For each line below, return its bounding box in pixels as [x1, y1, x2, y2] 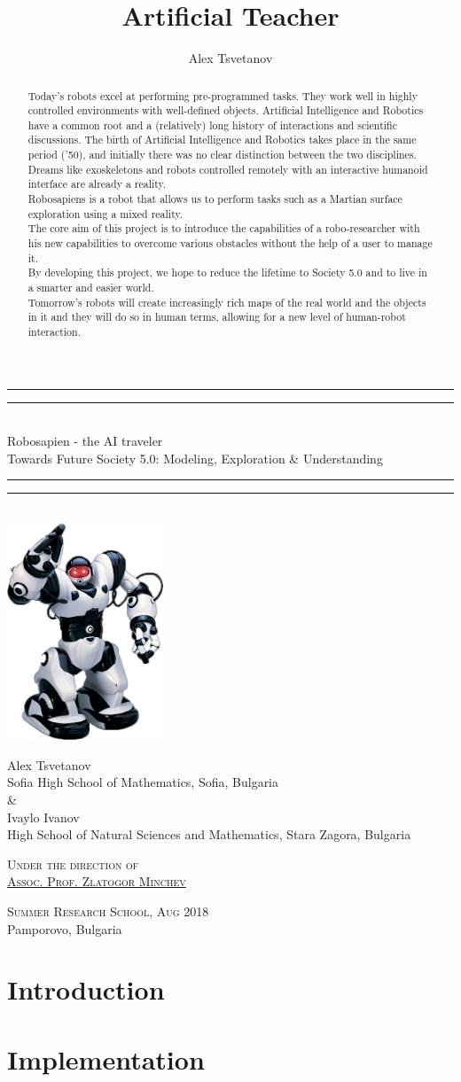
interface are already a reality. [27, 176, 167, 191]
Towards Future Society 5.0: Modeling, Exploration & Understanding [7, 448, 383, 467]
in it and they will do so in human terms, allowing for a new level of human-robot [27, 309, 406, 324]
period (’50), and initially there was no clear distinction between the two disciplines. [27, 147, 417, 162]
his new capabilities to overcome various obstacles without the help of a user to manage [27, 236, 433, 251]
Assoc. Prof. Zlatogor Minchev [7, 872, 186, 891]
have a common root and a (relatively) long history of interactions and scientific [27, 117, 397, 132]
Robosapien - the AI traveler [7, 432, 163, 450]
